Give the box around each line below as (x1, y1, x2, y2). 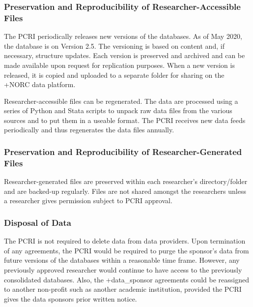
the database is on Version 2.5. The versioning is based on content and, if (4, 40, 225, 51)
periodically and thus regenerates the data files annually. (4, 124, 174, 135)
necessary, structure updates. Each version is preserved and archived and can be (4, 50, 245, 61)
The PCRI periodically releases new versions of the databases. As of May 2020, (4, 31, 242, 41)
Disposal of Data (4, 216, 71, 228)
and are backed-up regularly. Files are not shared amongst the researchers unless (4, 185, 246, 196)
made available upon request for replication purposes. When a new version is (4, 60, 235, 70)
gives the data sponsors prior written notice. (4, 293, 137, 304)
